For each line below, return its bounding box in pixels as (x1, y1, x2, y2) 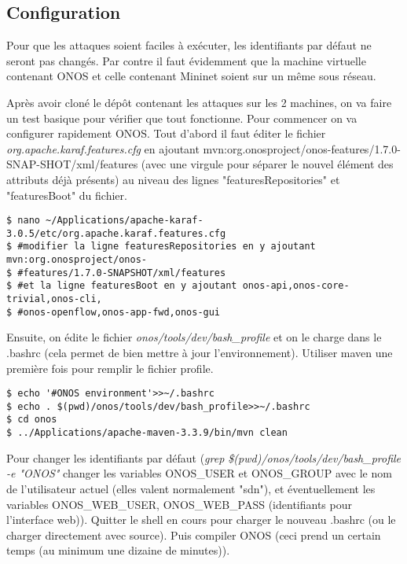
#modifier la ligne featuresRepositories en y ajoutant (17, 241, 316, 253)
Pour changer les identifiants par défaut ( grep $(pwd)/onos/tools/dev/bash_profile (6, 449, 401, 466)
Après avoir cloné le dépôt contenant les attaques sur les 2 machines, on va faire (6, 94, 392, 110)
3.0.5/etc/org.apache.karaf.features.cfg (6, 227, 226, 239)
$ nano (6, 215, 40, 227)
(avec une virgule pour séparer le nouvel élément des (141, 156, 394, 172)
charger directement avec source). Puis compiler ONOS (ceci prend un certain (6, 526, 381, 543)
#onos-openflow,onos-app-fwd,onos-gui (17, 306, 221, 318)
